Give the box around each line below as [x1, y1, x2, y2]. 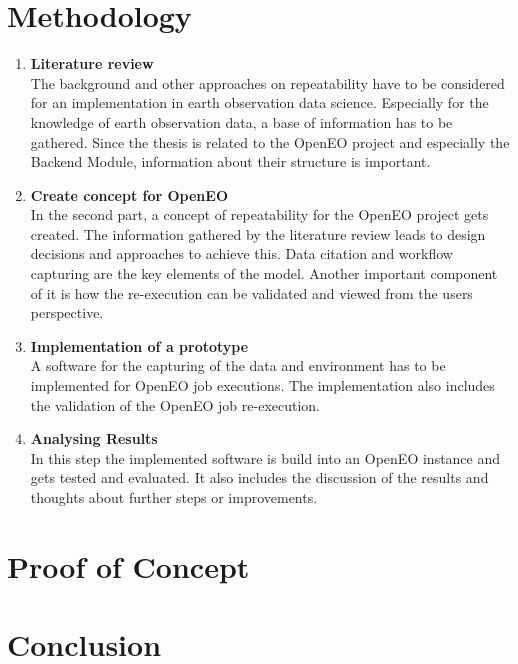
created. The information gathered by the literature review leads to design [30, 223, 486, 244]
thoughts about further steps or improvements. [30, 487, 318, 507]
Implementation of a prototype [30, 335, 249, 356]
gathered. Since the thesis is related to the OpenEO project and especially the [30, 131, 510, 152]
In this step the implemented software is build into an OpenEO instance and [30, 447, 501, 468]
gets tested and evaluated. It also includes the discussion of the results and [30, 467, 489, 488]
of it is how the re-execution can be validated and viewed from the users [30, 282, 473, 303]
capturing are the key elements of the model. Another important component [30, 263, 498, 284]
